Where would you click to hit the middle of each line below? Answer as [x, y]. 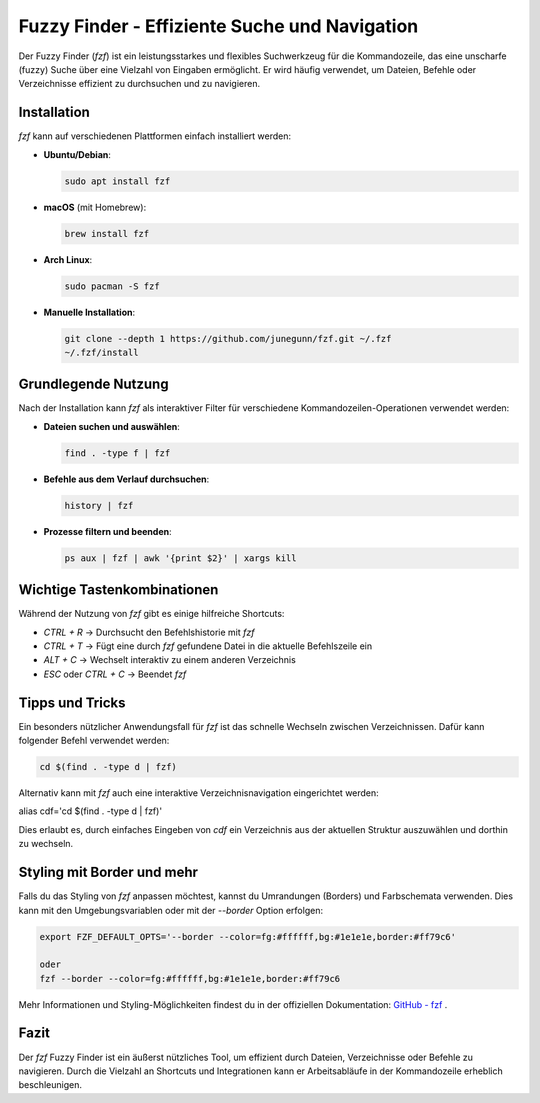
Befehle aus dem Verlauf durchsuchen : [126, 479]
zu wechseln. [46, 844]
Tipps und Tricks [72, 702]
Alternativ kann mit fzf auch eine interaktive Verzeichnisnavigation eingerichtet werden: [198, 793]
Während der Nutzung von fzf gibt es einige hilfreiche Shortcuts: [151, 614]
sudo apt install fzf [117, 181]
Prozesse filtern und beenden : [107, 531]
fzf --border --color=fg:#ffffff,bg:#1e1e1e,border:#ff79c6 [190, 978]
